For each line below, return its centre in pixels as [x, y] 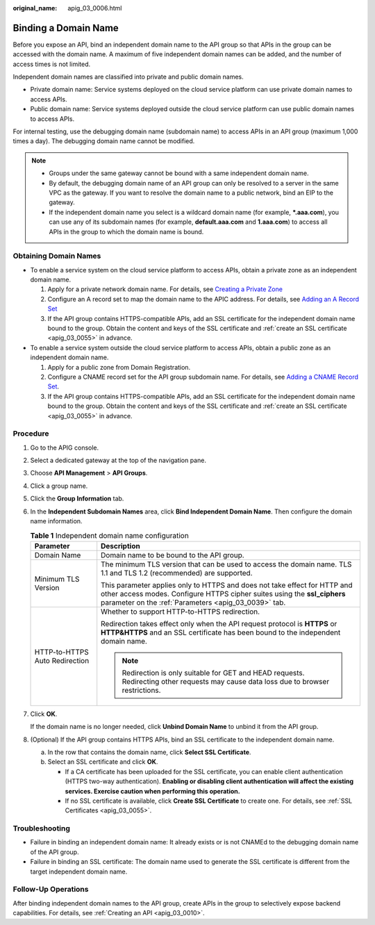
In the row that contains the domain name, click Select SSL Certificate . [149, 752]
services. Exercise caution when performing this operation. [152, 791]
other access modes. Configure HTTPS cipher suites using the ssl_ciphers [223, 594]
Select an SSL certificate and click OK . [103, 762]
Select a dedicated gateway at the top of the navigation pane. [118, 460]
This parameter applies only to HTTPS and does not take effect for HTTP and [227, 585]
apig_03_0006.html [95, 8]
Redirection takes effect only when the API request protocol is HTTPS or [219, 623]
